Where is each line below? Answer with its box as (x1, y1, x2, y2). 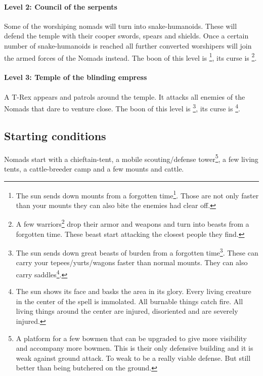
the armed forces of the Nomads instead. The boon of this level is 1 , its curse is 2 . (4, 51, 257, 63)
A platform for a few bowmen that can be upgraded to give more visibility (16, 332, 247, 343)
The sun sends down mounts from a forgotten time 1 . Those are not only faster (16, 188, 259, 200)
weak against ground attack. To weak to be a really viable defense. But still (16, 352, 251, 363)
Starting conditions (4, 128, 106, 143)
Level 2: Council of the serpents (4, 1, 117, 12)
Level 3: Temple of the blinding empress (4, 72, 147, 82)
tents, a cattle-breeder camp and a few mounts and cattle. (4, 163, 184, 174)
